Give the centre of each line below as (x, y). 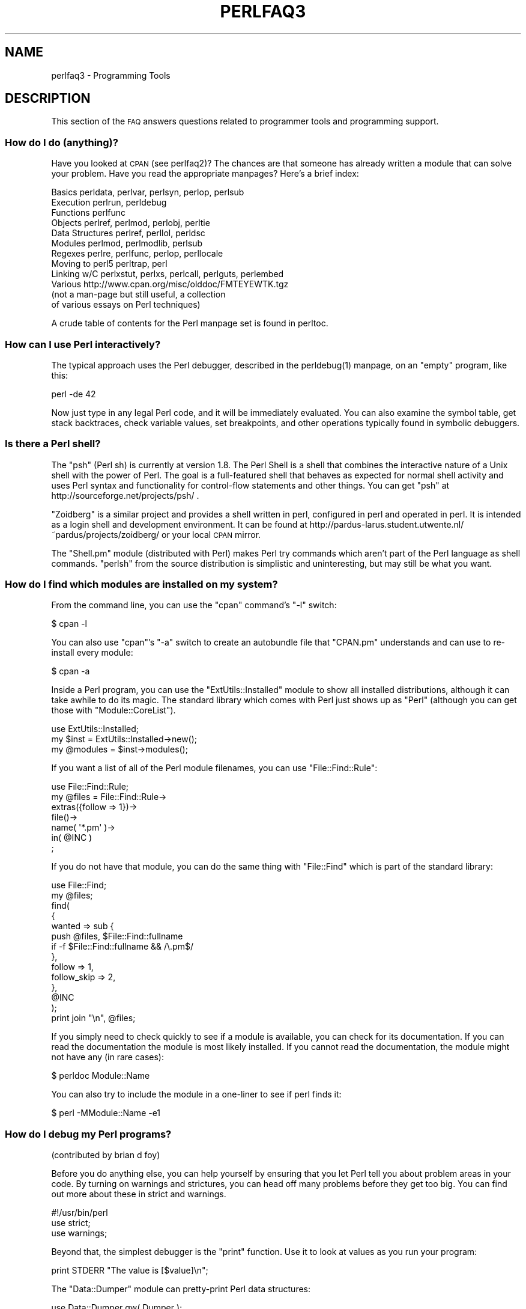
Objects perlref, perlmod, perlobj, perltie (131, 223)
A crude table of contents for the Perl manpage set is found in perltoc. (190, 323)
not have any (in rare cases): (107, 1057)
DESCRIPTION (48, 99)
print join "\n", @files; (93, 1018)
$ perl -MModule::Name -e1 (106, 1113)
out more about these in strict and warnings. (139, 1194)
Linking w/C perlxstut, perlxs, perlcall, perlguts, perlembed (168, 274)
